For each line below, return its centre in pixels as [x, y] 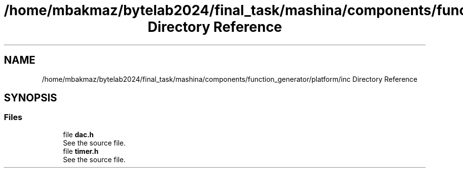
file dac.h [78, 134]
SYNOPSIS [31, 98]
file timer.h [81, 151]
